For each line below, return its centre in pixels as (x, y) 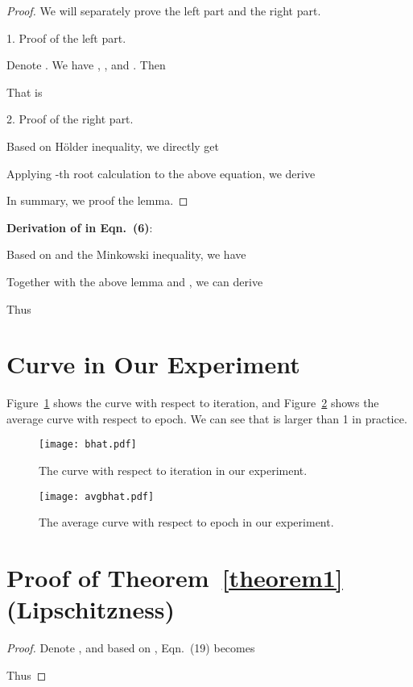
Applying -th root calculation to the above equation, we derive (161, 173)
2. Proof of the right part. (70, 119)
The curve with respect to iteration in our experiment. (173, 470)
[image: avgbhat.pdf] (97, 496)
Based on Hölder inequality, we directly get (113, 146)
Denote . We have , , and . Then (86, 65)
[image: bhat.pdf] (88, 445)
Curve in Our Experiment (153, 364)
